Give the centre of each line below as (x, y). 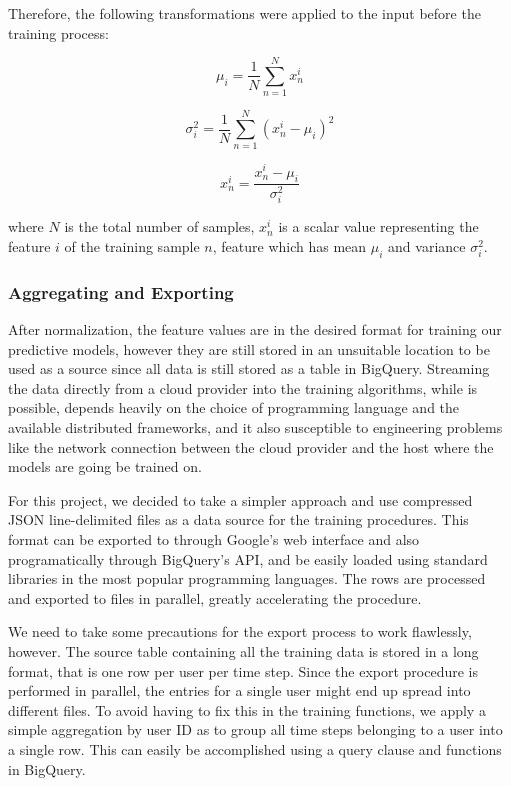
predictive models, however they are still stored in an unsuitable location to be (249, 348)
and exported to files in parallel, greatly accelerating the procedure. (215, 597)
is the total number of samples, (159, 226)
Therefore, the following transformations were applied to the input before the (244, 13)
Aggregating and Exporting (121, 291)
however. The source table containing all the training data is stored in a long (243, 650)
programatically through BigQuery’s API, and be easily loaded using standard (248, 558)
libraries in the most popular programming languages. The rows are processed (247, 578)
